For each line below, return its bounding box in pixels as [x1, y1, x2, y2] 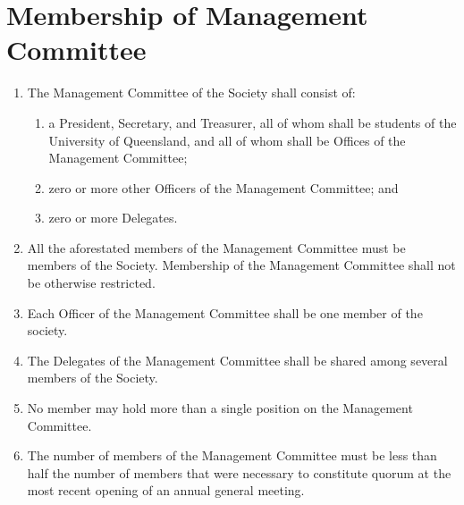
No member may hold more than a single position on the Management [27, 399, 413, 417]
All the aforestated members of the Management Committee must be [27, 238, 406, 257]
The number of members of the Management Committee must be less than [27, 446, 437, 465]
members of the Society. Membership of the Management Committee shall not [27, 256, 456, 274]
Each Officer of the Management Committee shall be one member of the [27, 303, 423, 322]
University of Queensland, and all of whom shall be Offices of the [48, 130, 406, 149]
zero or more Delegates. [48, 208, 178, 227]
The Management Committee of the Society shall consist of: [27, 83, 356, 102]
